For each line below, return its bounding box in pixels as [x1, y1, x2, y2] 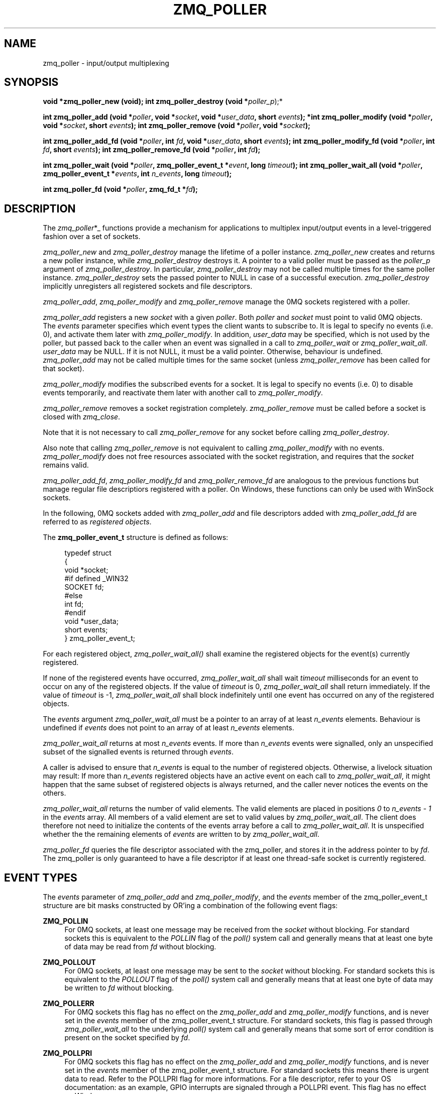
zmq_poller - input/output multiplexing [43, 58, 169, 67]
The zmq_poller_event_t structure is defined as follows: [43, 533, 229, 542]
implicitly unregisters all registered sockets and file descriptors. [43, 282, 253, 291]
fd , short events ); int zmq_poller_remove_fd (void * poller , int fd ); [43, 145, 261, 154]
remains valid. [43, 461, 89, 470]
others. [43, 789, 66, 798]
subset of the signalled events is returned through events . [43, 747, 234, 756]
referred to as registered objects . [43, 517, 152, 526]
